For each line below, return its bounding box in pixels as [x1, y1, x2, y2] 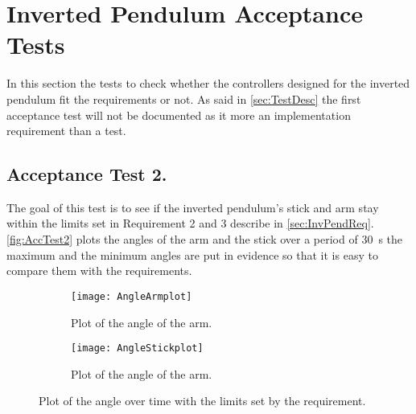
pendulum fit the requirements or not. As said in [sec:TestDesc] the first [6, 90, 361, 107]
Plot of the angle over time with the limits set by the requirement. [39, 392, 366, 409]
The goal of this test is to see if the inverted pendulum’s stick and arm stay [6, 199, 379, 215]
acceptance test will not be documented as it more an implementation [6, 106, 351, 123]
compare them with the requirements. [6, 262, 192, 279]
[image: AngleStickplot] [71, 342, 204, 355]
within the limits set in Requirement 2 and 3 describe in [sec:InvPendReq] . [6, 215, 374, 232]
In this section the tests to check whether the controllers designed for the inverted [6, 75, 410, 92]
